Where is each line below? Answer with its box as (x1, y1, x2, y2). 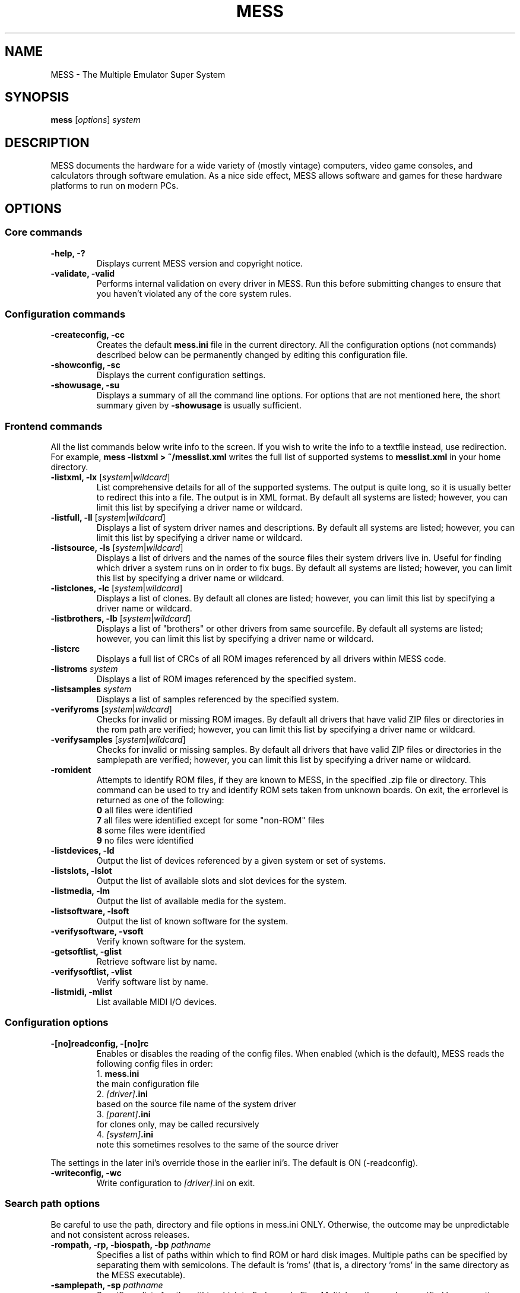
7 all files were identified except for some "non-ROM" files (96, 815, 325, 825)
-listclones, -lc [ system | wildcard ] (50, 583, 183, 593)
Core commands (5, 226, 83, 239)
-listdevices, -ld (50, 845, 115, 855)
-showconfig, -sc (50, 360, 121, 370)
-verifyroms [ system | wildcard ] (50, 704, 172, 714)
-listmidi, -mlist (50, 987, 113, 997)
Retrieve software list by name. (96, 956, 217, 966)
